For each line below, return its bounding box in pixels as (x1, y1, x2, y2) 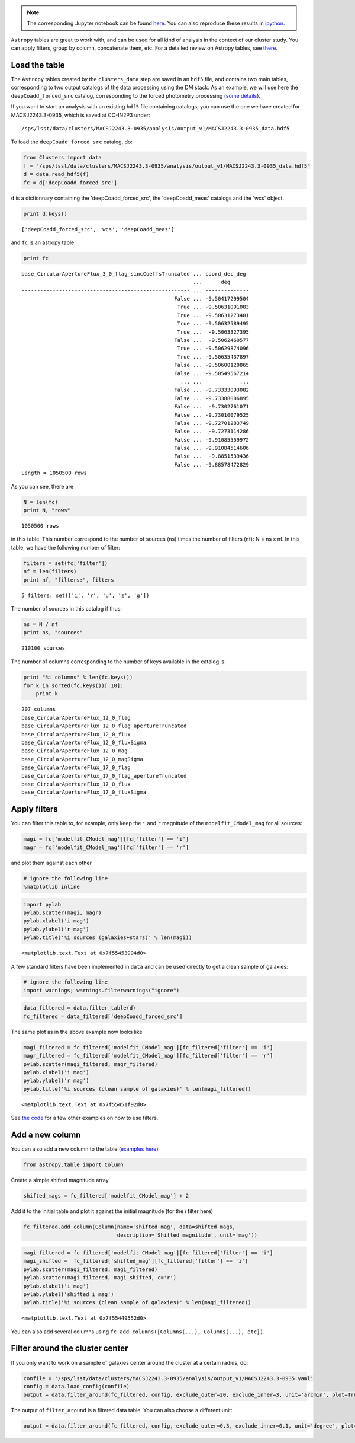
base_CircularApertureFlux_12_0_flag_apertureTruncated (21, 723, 187, 729)
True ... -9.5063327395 (177, 328, 250, 335)
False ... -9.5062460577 (174, 337, 250, 344)
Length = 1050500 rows (21, 470, 88, 477)
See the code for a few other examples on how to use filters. (11, 1115, 159, 1122)
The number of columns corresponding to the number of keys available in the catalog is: (11, 658, 226, 665)
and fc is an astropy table (11, 239, 75, 246)
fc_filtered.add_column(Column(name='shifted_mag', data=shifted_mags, (23, 1223, 236, 1230)
